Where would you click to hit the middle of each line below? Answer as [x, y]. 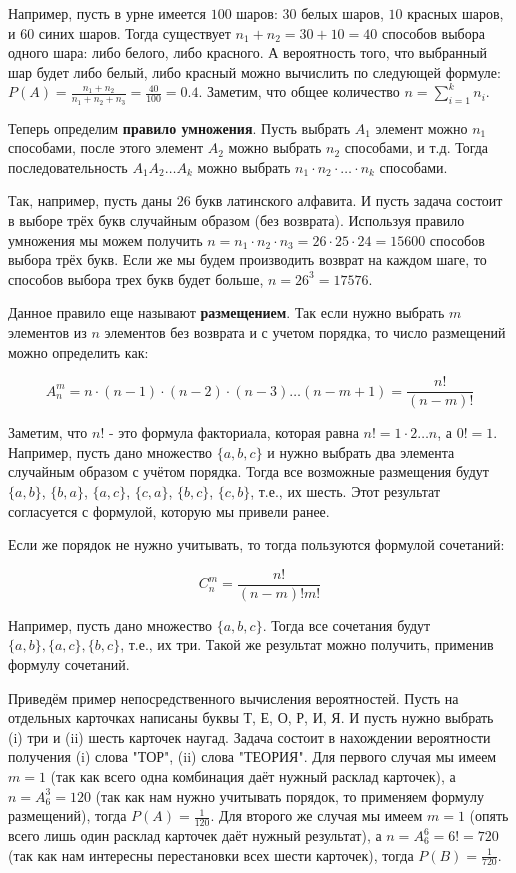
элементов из [47, 331]
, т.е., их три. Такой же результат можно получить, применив [307, 644]
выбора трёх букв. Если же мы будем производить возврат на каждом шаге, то [247, 259]
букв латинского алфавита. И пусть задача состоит [349, 200]
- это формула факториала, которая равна [233, 432]
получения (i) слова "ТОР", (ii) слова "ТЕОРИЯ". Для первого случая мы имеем [252, 756]
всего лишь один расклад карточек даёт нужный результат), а [195, 835]
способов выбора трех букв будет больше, [136, 278]
